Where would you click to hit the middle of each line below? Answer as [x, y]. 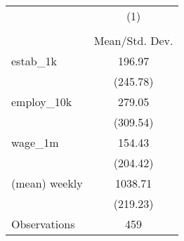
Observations [43, 224]
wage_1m [35, 142]
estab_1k [34, 61]
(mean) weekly [47, 183]
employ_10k [42, 102]
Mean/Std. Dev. [133, 40]
